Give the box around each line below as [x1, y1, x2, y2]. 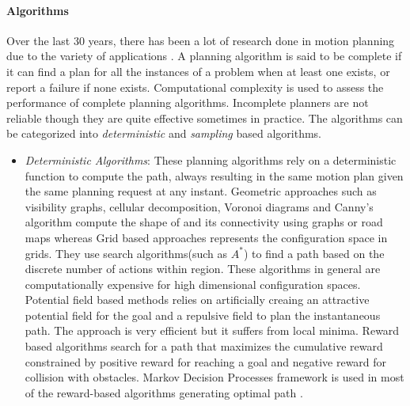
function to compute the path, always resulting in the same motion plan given [25, 167, 404, 184]
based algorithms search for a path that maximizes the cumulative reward [25, 338, 383, 355]
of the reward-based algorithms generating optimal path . [25, 384, 303, 400]
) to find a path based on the [243, 245, 385, 261]
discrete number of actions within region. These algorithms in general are [25, 260, 381, 277]
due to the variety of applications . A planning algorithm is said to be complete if [6, 47, 402, 64]
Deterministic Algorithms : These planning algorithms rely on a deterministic [25, 151, 397, 168]
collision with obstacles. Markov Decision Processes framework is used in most [25, 369, 404, 385]
